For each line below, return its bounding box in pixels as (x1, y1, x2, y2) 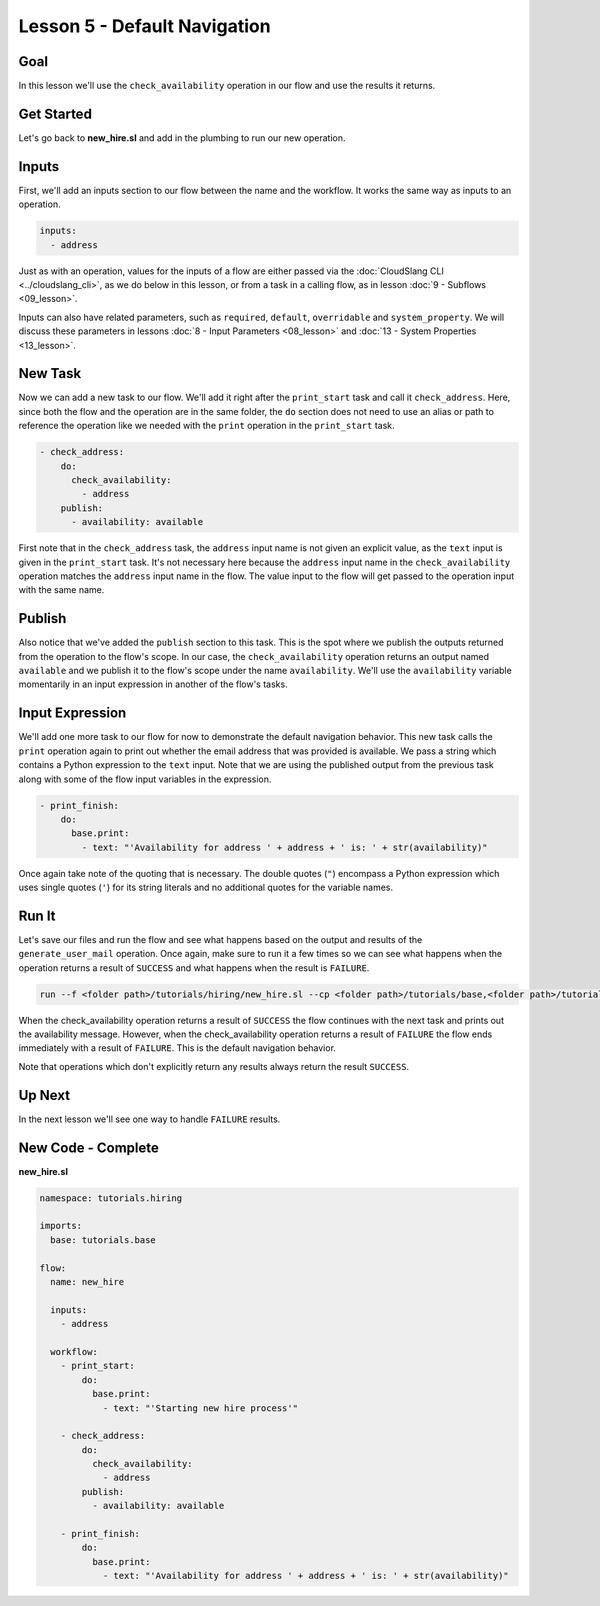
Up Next (18, 1086, 70, 1104)
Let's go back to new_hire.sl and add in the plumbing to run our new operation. (18, 131, 346, 144)
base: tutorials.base (50, 1234, 157, 1245)
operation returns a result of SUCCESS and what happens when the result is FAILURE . (18, 961, 370, 974)
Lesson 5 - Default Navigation (18, 15, 271, 37)
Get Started (18, 105, 92, 122)
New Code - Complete (18, 1139, 159, 1156)
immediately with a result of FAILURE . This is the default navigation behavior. (18, 1042, 337, 1054)
